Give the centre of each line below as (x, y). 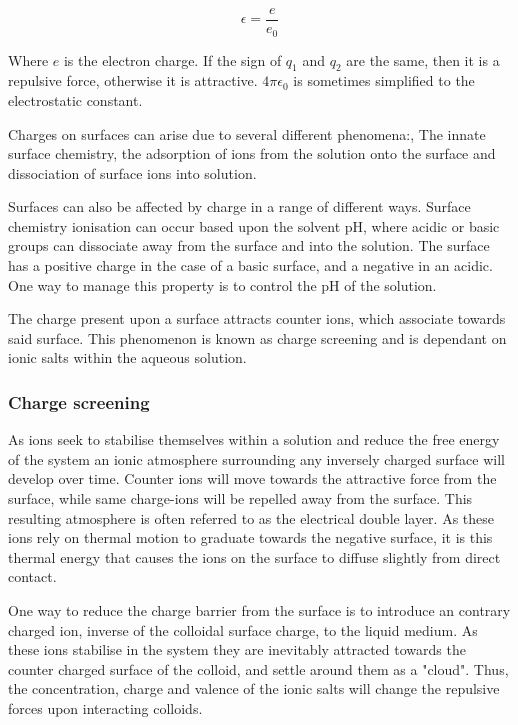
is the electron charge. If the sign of (172, 59)
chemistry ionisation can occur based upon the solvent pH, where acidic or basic (254, 225)
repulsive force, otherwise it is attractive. (133, 80)
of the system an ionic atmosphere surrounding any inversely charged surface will (256, 458)
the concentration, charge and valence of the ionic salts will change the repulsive (254, 688)
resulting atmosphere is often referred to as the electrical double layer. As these (251, 517)
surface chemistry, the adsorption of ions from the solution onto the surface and (252, 153)
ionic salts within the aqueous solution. (127, 357)
